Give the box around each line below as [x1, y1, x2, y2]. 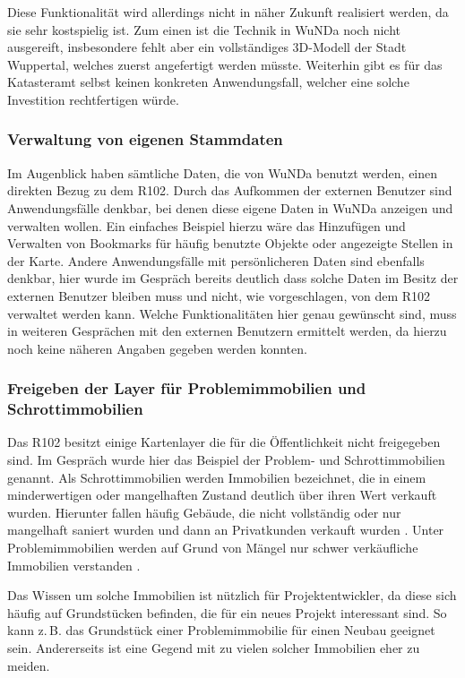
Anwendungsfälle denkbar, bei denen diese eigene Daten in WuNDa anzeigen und [7, 198, 453, 217]
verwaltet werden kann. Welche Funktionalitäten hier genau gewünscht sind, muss [7, 304, 457, 322]
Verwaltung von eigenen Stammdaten [7, 128, 283, 150]
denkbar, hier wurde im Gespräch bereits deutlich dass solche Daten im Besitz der [7, 269, 459, 288]
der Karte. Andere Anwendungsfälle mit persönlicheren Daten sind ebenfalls [7, 251, 425, 270]
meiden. [7, 656, 50, 674]
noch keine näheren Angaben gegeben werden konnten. [7, 339, 307, 357]
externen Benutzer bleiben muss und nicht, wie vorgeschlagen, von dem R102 [7, 286, 431, 305]
